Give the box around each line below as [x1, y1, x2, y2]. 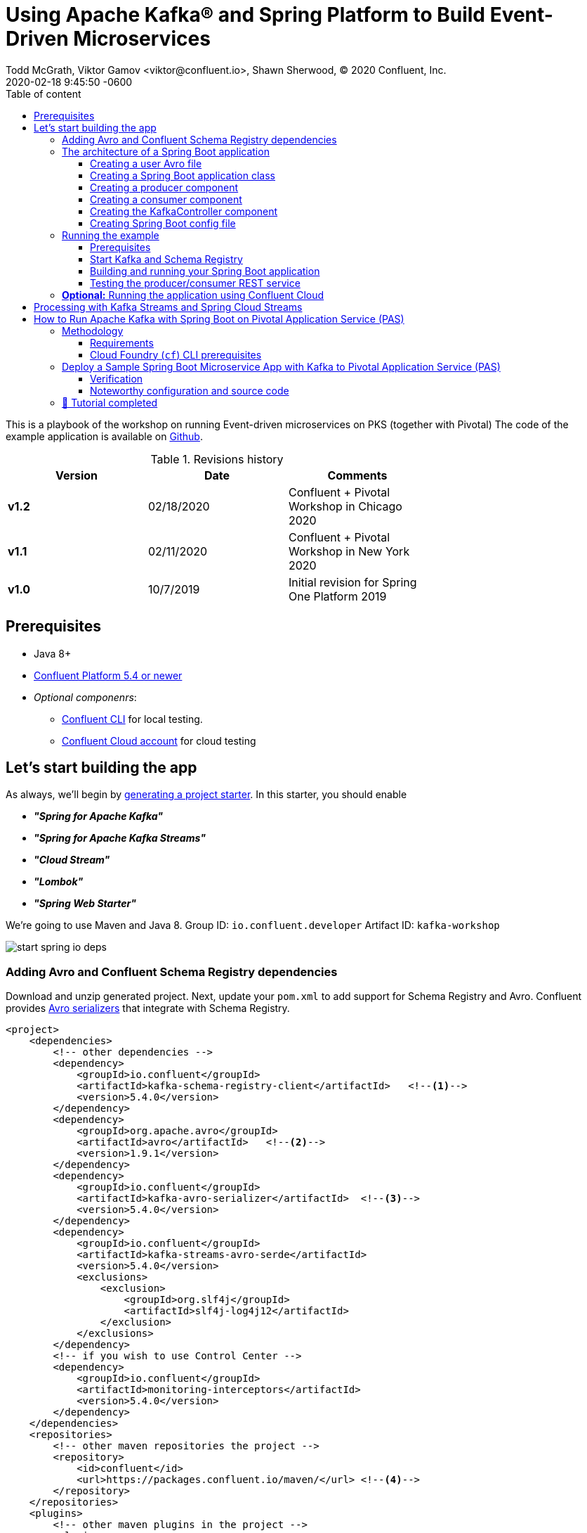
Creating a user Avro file [90, 157, 202, 169]
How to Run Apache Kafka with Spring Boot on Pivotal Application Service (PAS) [34, 312, 404, 325]
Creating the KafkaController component [90, 205, 278, 217]
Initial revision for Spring [288, 575, 417, 589]
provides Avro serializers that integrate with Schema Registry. [6, 1002, 290, 1015]
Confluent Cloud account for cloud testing [62, 734, 256, 747]
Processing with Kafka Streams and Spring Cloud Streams [34, 300, 303, 313]
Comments [327, 468, 388, 482]
